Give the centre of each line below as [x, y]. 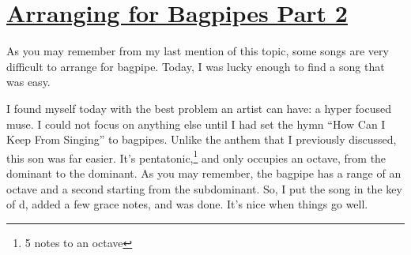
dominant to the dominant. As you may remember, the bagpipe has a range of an [204, 172]
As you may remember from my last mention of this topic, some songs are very [198, 51]
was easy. [28, 82]
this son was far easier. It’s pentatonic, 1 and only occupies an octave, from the [196, 156]
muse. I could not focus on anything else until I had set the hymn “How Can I [196, 124]
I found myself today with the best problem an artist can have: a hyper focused [199, 108]
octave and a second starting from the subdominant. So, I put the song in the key [204, 188]
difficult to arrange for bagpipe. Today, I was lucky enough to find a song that [196, 66]
